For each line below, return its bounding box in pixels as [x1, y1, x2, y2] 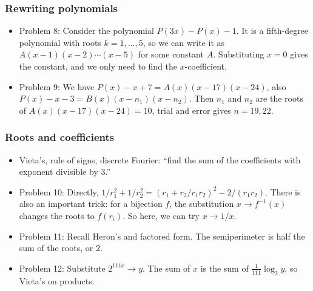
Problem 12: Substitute [19, 261, 106, 274]
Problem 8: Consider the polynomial [19, 24, 154, 37]
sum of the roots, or [19, 241, 93, 254]
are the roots [255, 92, 303, 105]
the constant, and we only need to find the [19, 60, 178, 72]
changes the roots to [19, 209, 95, 221]
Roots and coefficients [5, 129, 115, 145]
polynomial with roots [19, 36, 101, 48]
